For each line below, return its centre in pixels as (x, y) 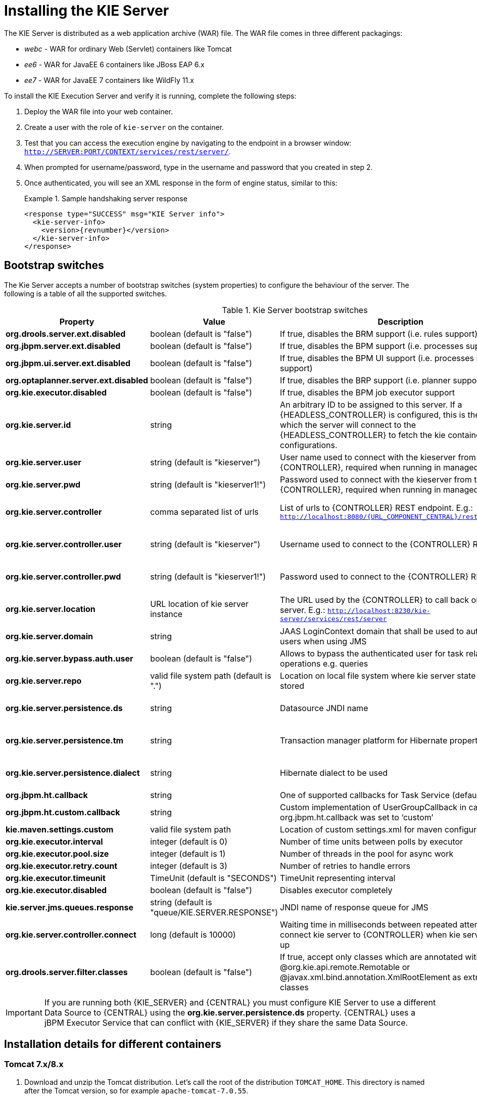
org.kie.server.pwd (43, 484)
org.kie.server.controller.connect (71, 934)
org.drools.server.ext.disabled (66, 334)
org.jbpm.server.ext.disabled (63, 346)
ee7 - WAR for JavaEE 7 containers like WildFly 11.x (109, 80)
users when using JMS (323, 641)
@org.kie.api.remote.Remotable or (345, 967)
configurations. (309, 445)
